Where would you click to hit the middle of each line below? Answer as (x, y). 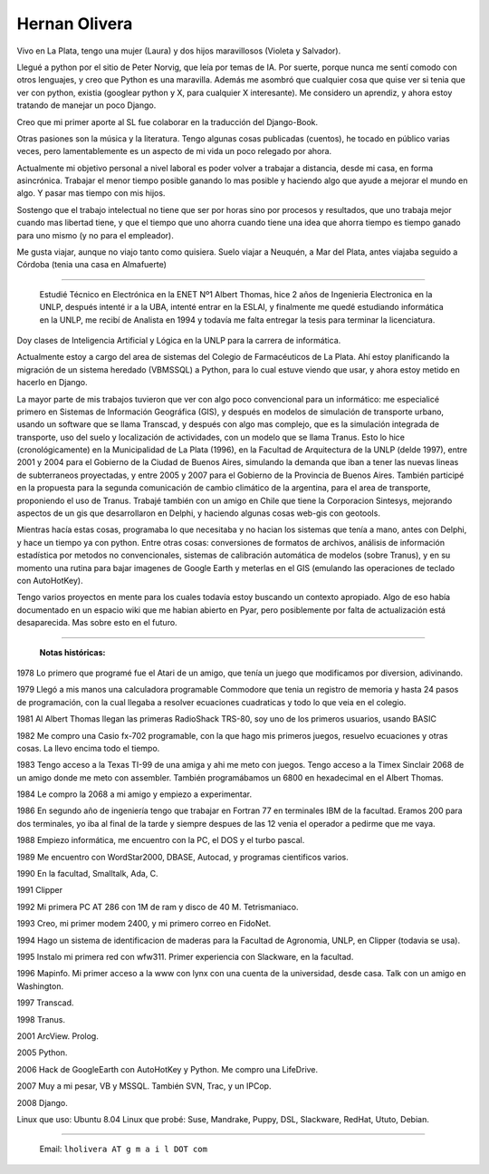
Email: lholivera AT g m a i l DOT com (124, 1149)
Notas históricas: (72, 652)
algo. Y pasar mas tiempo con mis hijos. (91, 193)
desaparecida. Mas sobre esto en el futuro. (97, 623)
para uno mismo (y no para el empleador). (95, 235)
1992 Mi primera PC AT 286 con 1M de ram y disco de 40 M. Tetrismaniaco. (158, 907)
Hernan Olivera (75, 24)
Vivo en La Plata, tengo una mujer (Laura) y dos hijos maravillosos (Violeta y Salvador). (179, 51)
